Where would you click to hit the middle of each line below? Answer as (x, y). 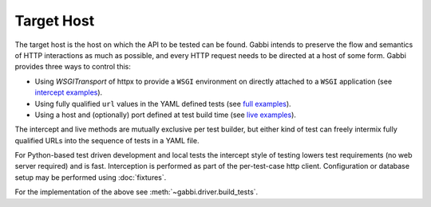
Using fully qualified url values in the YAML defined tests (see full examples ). (163, 103)
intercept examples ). (69, 92)
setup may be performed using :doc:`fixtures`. (91, 177)
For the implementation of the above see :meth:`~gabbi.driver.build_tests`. (136, 192)
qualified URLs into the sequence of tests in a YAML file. (107, 140)
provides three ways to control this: (73, 67)
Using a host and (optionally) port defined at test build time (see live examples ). (166, 115)
